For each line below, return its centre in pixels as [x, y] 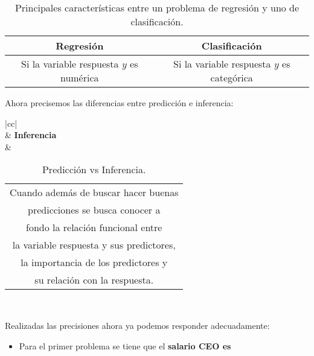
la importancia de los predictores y [94, 262]
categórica [232, 78]
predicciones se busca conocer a [94, 210]
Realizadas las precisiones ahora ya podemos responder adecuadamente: [137, 325]
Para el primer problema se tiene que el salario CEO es [125, 345]
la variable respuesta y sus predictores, [94, 245]
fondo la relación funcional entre [94, 227]
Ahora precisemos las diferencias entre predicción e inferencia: [119, 103]
